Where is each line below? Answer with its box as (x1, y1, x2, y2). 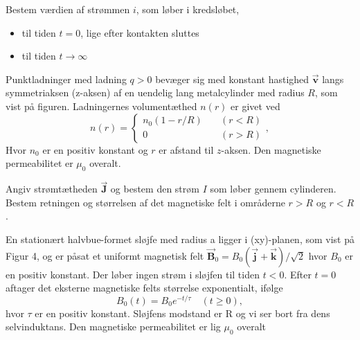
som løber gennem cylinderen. (210, 181, 336, 196)
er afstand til (159, 142, 214, 156)
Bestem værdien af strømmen (6, 2, 130, 16)
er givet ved (231, 98, 280, 113)
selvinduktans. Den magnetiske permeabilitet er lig (6, 319, 221, 334)
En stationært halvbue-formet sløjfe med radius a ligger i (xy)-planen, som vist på (6, 231, 354, 246)
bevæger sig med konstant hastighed (155, 71, 309, 86)
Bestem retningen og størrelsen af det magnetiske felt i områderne (6, 195, 285, 209)
